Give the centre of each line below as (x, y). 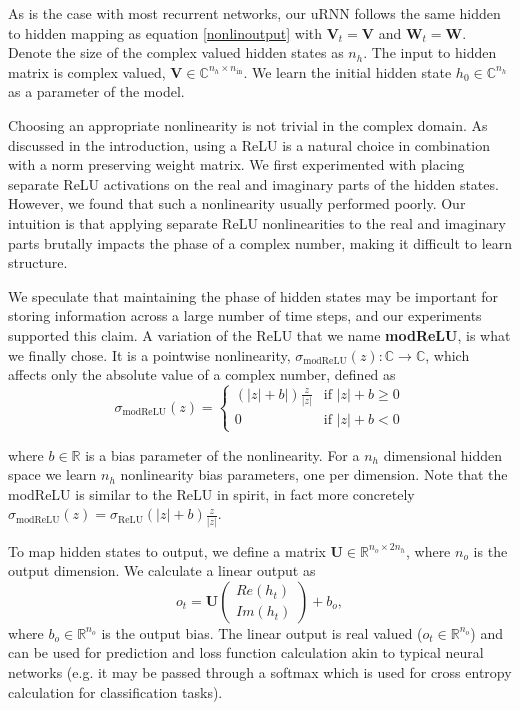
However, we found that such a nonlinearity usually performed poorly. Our (237, 203)
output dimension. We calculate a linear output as (162, 570)
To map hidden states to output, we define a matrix (167, 550)
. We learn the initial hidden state (347, 71)
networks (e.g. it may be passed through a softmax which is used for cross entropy (260, 672)
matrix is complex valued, (87, 71)
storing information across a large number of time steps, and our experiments (245, 315)
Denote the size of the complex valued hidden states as (176, 52)
